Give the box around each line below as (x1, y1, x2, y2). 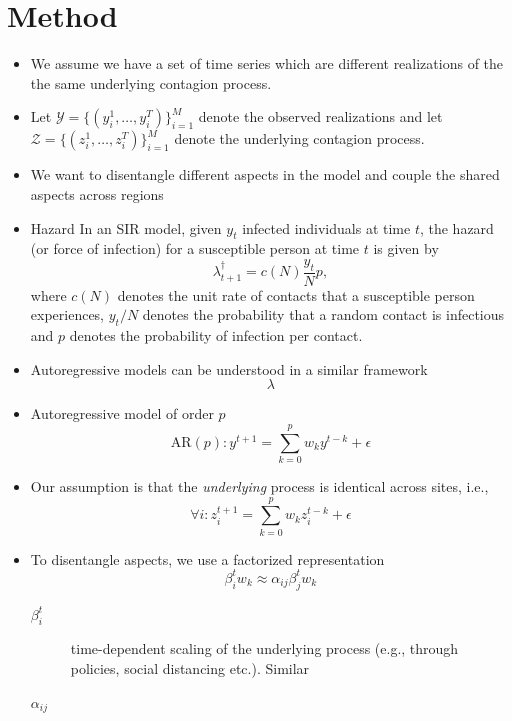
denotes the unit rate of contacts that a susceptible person (117, 284, 475, 305)
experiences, (30, 304, 105, 325)
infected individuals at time (242, 217, 411, 238)
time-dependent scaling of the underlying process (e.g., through (70, 638, 459, 659)
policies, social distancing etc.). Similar (70, 658, 310, 679)
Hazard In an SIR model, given (30, 217, 222, 238)
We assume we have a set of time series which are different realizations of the (30, 53, 504, 74)
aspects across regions (30, 183, 164, 204)
